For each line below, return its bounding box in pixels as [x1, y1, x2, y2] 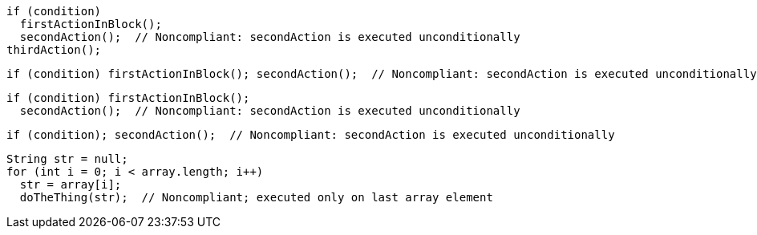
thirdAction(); [6, 43, 102, 56]
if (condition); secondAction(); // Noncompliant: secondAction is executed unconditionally [6, 128, 615, 141]
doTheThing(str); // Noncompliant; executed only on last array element [19, 191, 493, 204]
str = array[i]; [19, 178, 122, 191]
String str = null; [6, 152, 128, 165]
